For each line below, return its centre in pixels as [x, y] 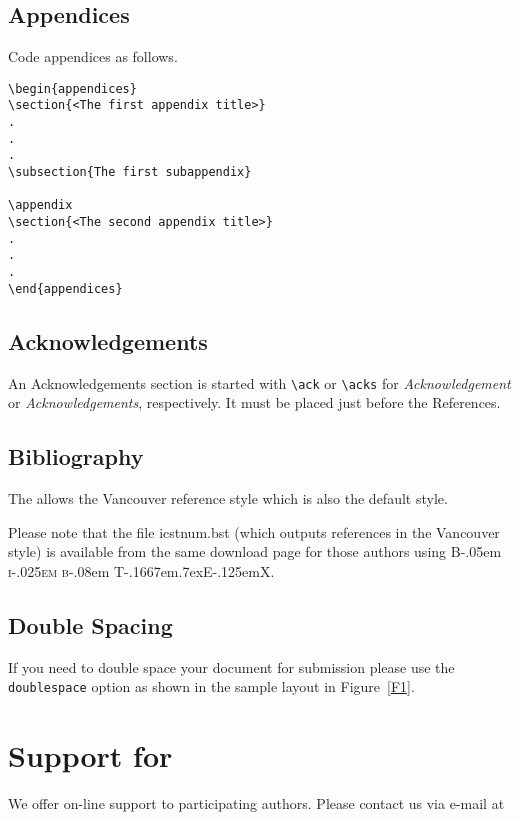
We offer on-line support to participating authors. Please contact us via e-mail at [256, 802]
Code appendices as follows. [93, 56]
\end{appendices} [65, 288]
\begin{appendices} [72, 88]
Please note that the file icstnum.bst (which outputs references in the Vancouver [254, 531]
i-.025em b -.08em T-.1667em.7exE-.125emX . [141, 570]
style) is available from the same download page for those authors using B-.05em [255, 551]
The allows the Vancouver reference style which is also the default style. [228, 497]
